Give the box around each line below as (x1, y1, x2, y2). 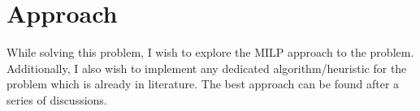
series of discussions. (6, 91, 107, 108)
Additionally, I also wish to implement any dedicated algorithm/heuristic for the (6, 59, 407, 76)
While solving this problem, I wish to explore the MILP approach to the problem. (6, 44, 414, 61)
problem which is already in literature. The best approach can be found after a (6, 75, 400, 92)
